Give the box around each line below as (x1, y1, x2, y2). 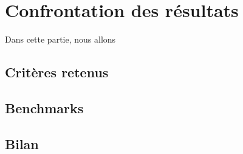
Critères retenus (5, 63, 109, 82)
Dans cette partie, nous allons (5, 33, 116, 46)
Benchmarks (5, 98, 84, 117)
